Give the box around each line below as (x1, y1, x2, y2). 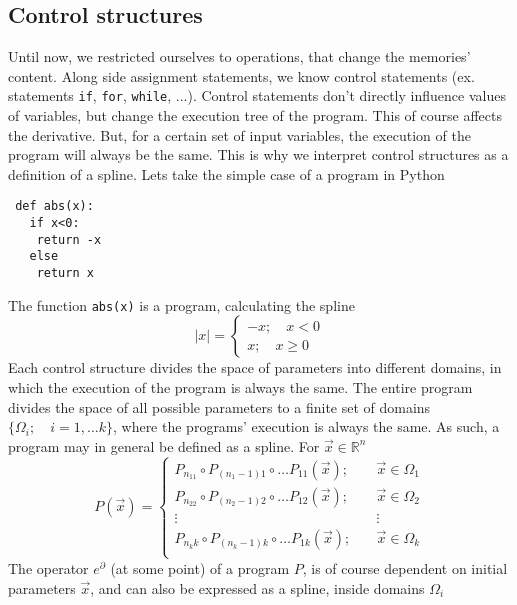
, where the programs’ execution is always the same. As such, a (112, 416, 500, 437)
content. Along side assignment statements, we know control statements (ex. (8, 65, 475, 86)
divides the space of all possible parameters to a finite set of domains (8, 396, 431, 417)
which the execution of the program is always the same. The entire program (8, 376, 473, 397)
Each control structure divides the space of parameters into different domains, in (8, 357, 502, 378)
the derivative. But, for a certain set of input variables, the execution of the (8, 124, 471, 145)
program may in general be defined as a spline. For (8, 435, 320, 456)
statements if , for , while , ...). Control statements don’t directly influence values (8, 85, 506, 106)
